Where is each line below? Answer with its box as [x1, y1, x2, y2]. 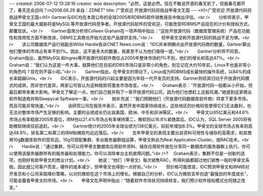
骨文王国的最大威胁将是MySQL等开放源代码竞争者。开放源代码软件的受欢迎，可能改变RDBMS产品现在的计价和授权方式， [9, 21, 253, 27]
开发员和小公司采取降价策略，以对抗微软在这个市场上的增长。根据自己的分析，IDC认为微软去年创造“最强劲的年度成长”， [9, 171, 251, 177]
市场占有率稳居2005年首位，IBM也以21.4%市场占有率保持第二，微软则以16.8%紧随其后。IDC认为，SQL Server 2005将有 [9, 116, 252, 122]
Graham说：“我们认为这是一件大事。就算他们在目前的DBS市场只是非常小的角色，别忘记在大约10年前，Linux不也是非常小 [9, 62, 251, 68]
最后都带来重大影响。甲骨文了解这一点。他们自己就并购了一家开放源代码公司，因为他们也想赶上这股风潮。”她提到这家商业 [9, 89, 252, 95]
